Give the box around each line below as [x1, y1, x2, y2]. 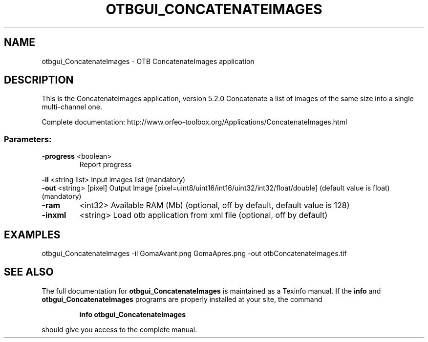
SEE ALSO [4, 266, 54, 278]
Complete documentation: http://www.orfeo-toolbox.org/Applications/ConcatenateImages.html [42, 118, 347, 127]
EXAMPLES [4, 228, 61, 241]
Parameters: [4, 134, 52, 144]
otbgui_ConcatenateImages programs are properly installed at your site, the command [42, 295, 322, 303]
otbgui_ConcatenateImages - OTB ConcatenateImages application [42, 57, 255, 65]
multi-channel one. [42, 103, 102, 111]
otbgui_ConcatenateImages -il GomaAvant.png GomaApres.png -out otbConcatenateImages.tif [42, 249, 347, 258]
